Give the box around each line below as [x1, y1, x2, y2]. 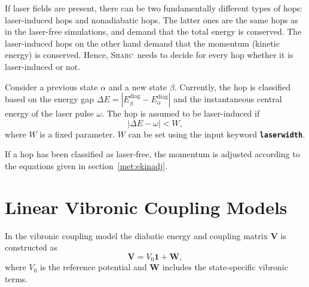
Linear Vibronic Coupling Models [5, 194, 287, 219]
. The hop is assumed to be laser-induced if [102, 107, 260, 120]
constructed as [5, 241, 58, 254]
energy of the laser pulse [5, 107, 94, 120]
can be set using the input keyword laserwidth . [128, 127, 305, 140]
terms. [5, 272, 28, 285]
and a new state [108, 80, 167, 93]
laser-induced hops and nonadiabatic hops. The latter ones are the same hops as [5, 13, 298, 26]
